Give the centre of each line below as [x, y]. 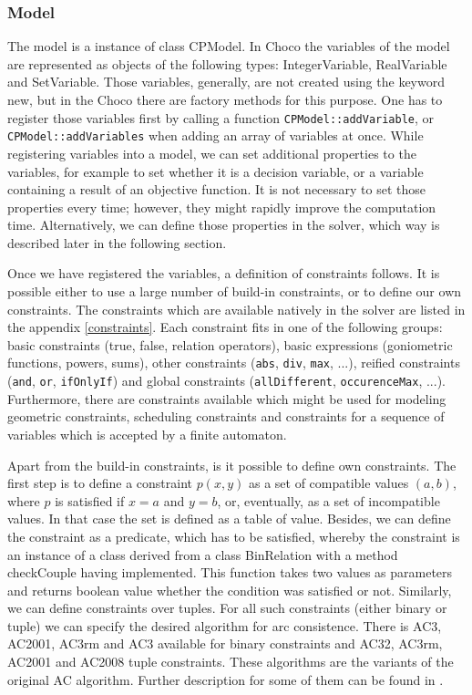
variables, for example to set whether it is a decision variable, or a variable [215, 171]
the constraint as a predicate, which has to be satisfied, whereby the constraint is [234, 536]
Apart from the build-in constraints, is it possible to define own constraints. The [232, 465]
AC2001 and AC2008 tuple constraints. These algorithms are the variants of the [231, 662]
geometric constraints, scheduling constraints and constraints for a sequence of [226, 416]
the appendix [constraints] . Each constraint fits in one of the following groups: [225, 327]
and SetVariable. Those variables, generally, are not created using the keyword [226, 82]
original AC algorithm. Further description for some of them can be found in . [226, 679]
